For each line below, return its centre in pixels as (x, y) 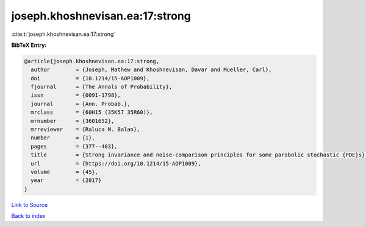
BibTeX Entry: (29, 45)
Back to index (28, 216)
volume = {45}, (65, 172)
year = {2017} (66, 180)
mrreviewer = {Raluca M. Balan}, (85, 130)
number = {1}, (63, 138)
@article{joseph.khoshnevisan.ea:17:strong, (92, 61)
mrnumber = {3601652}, (73, 121)
